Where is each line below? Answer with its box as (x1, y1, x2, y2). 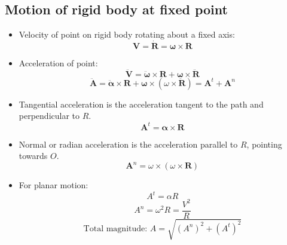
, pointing (246, 137, 282, 150)
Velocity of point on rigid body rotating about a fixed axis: (19, 28, 235, 41)
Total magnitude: (83, 224, 148, 233)
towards (19, 149, 48, 162)
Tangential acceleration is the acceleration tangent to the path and (19, 97, 264, 110)
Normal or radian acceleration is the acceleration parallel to (19, 137, 238, 150)
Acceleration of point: (19, 57, 98, 69)
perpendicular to (19, 109, 80, 122)
